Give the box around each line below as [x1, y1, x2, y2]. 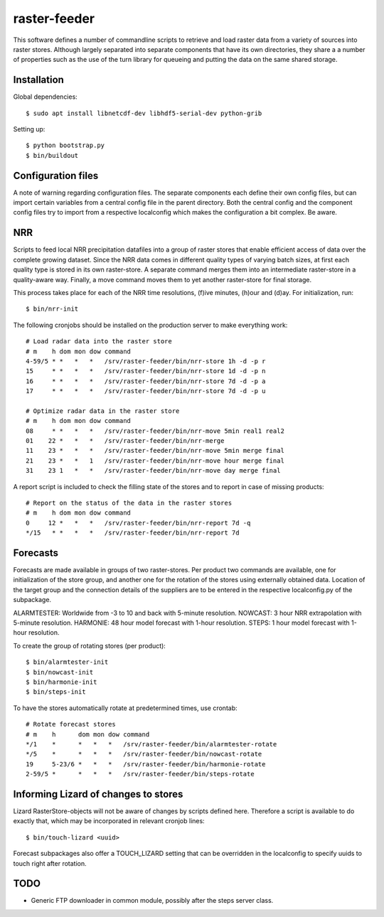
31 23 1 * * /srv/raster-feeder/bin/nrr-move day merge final [26, 466, 281, 475]
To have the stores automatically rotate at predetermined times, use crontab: [13, 704, 238, 712]
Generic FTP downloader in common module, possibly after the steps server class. [31, 896, 274, 905]
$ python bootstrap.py [26, 141, 105, 149]
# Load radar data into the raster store [26, 338, 172, 345]
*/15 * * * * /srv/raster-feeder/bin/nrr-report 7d [26, 529, 240, 537]
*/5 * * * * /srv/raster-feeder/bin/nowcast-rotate [26, 750, 262, 758]
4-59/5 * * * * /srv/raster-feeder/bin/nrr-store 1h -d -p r [26, 357, 266, 365]
